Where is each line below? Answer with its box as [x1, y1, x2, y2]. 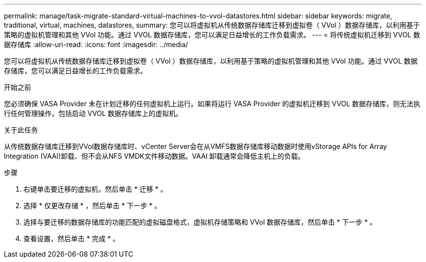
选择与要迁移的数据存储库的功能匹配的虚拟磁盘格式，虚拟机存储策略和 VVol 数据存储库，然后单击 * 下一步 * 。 [23, 218, 377, 226]
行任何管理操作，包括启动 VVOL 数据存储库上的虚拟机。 [4, 109, 183, 117]
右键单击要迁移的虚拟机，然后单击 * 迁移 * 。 [23, 185, 167, 193]
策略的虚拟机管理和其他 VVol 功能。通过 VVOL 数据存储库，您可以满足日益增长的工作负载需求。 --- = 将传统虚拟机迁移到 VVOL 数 [4, 31, 420, 39]
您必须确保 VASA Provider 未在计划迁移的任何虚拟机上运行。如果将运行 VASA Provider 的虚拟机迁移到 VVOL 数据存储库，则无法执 [4, 99, 420, 108]
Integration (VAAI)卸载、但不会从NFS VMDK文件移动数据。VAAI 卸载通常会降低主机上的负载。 [4, 152, 305, 160]
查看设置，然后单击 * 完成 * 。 [23, 234, 120, 243]
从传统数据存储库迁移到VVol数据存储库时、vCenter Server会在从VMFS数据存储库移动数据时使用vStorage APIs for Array [4, 142, 387, 150]
